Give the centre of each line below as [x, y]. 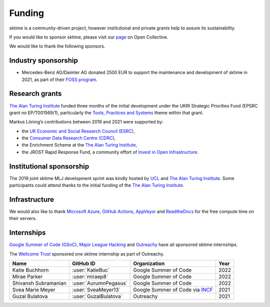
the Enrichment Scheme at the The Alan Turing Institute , [79, 145]
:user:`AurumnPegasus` [99, 283]
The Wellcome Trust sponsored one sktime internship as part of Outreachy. [87, 254]
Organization [149, 263]
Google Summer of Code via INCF [173, 290]
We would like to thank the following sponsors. [57, 46]
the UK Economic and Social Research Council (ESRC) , [78, 131]
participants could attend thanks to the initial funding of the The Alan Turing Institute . [97, 185]
